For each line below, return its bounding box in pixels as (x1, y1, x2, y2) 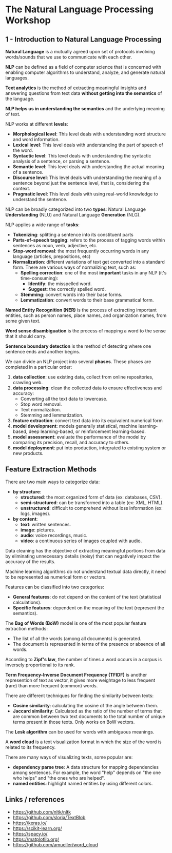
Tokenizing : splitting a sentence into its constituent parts (12, 232, 133, 237)
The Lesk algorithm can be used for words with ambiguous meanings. (5, 728, 155, 735)
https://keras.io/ (12, 820, 47, 826)
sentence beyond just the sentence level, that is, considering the (12, 180, 150, 186)
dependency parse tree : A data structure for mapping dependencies (12, 764, 159, 770)
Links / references (5, 795, 65, 804)
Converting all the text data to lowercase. (20, 396, 108, 402)
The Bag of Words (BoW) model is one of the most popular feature (5, 620, 146, 626)
